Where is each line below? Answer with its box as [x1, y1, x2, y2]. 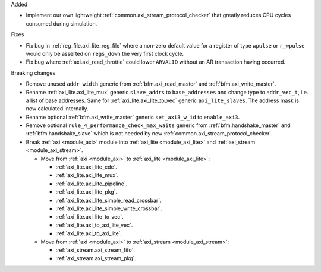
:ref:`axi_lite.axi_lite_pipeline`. [55, 180, 128, 187]
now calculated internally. [26, 105, 89, 112]
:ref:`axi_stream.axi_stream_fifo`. [55, 246, 136, 254]
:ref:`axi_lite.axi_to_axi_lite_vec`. [55, 222, 133, 229]
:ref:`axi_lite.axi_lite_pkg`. [55, 188, 118, 195]
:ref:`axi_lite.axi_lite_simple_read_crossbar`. [55, 197, 162, 204]
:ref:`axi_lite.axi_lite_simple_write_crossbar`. [55, 205, 163, 212]
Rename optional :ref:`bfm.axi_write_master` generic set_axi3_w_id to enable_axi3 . [26, 113, 240, 121]
